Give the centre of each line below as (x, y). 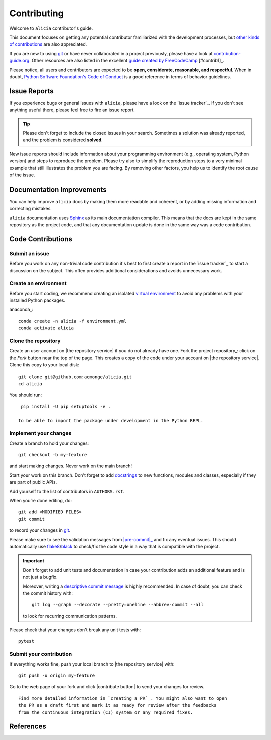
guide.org (19, 61)
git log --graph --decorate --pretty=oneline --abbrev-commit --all (118, 605)
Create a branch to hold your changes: (49, 443)
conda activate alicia (46, 328)
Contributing (36, 13)
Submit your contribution (41, 654)
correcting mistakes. (31, 209)
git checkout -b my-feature (53, 455)
